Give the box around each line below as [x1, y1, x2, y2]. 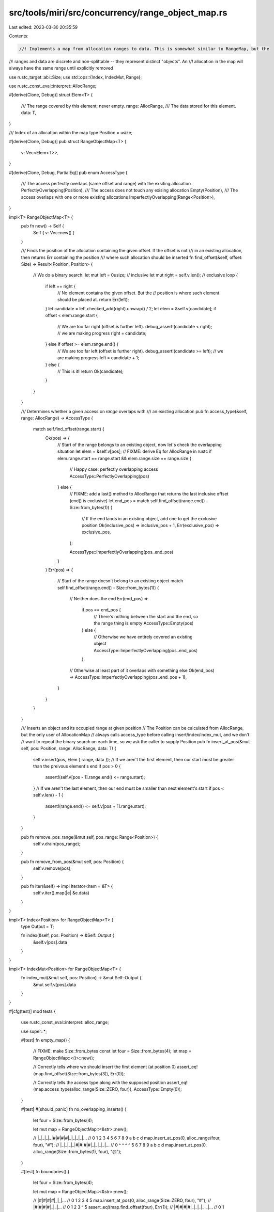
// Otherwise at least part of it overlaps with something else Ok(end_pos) [69, 667, 215, 673]
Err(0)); [110, 1070, 125, 1076]
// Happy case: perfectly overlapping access [69, 466, 158, 472]
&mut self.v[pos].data [33, 982, 76, 988]
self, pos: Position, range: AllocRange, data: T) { [21, 746, 116, 751]
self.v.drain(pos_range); [33, 841, 81, 847]
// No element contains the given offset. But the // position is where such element [57, 290, 220, 296]
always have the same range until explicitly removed [9, 65, 113, 71]
